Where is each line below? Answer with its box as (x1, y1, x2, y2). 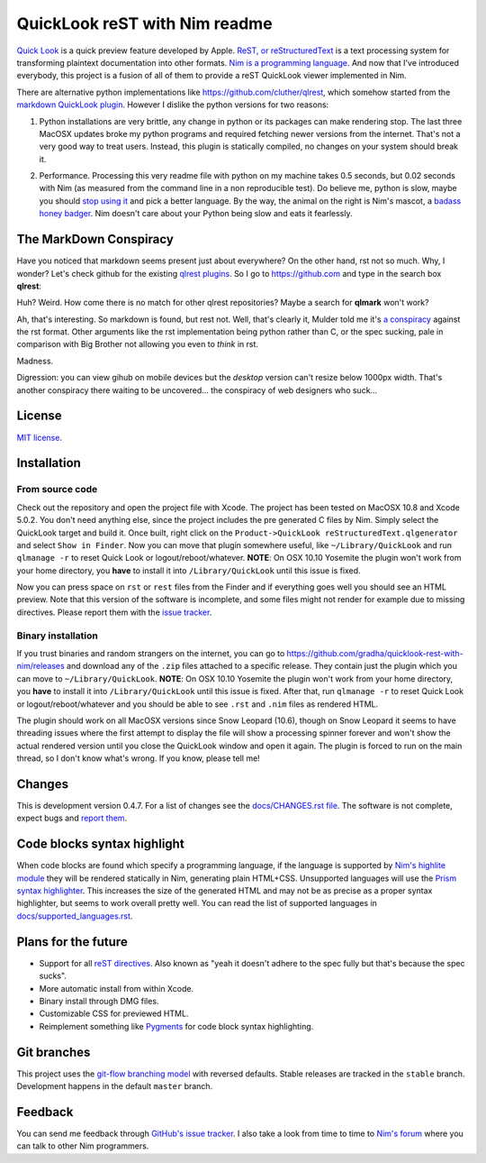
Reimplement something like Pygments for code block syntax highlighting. (39, 1021, 314, 1031)
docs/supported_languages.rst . (16, 911, 133, 921)
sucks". (39, 970, 67, 982)
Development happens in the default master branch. (16, 1081, 213, 1092)
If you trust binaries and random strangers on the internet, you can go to (16, 647, 285, 658)
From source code (16, 483, 98, 496)
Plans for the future (16, 934, 128, 949)
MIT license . (16, 432, 63, 443)
